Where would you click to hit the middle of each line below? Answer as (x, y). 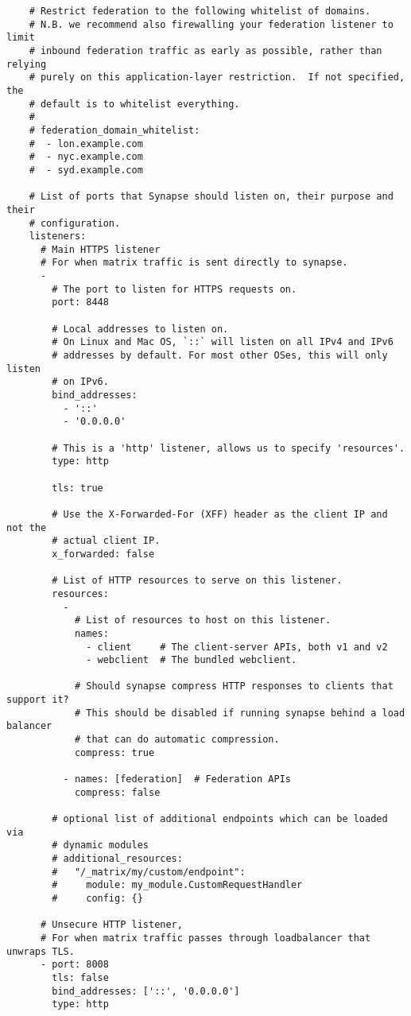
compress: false (117, 792)
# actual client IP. (106, 541)
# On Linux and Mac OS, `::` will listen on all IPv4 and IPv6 (223, 342)
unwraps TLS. (41, 951)
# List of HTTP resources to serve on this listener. (197, 581)
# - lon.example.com (86, 143)
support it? (38, 700)
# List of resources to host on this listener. (203, 620)
